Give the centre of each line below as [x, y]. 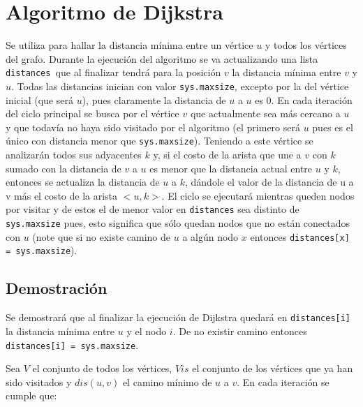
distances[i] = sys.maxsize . [72, 345]
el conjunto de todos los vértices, [102, 368]
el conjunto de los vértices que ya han [273, 368]
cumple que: [31, 395]
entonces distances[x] [300, 236]
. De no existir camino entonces [240, 331]
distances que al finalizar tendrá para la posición [113, 72]
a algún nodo [210, 236]
